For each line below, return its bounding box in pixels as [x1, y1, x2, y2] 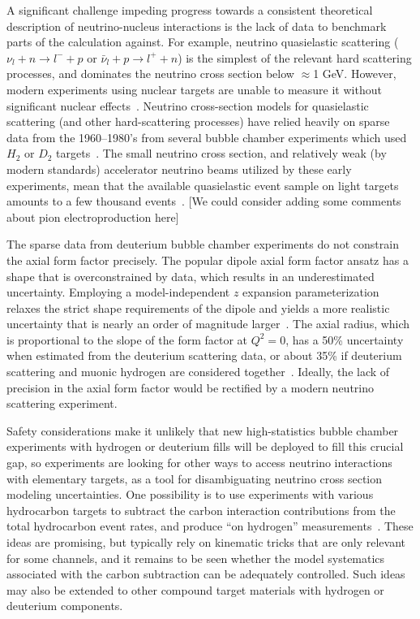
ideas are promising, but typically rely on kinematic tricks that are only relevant [6, 534, 406, 550]
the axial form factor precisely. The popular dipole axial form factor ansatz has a [6, 251, 409, 268]
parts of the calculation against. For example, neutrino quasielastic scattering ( [6, 33, 399, 50]
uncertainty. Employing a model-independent [6, 284, 230, 301]
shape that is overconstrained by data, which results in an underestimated [6, 267, 375, 284]
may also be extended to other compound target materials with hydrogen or [6, 581, 384, 598]
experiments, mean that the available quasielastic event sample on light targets [6, 176, 399, 193]
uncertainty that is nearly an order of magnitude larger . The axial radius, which [6, 315, 410, 332]
